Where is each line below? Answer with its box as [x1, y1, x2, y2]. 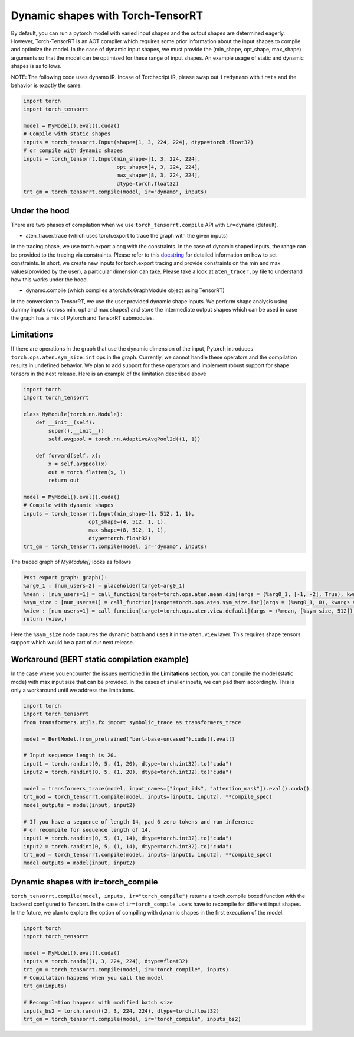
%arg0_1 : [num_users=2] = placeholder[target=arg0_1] [23, 582, 185, 589]
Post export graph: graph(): [23, 574, 108, 581]
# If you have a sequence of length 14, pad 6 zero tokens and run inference [23, 818, 254, 825]
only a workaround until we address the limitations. [11, 686, 135, 694]
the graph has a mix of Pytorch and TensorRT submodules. [11, 314, 155, 322]
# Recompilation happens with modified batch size [23, 999, 173, 1006]
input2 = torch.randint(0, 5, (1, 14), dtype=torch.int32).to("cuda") [23, 843, 232, 850]
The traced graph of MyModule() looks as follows [11, 559, 132, 566]
